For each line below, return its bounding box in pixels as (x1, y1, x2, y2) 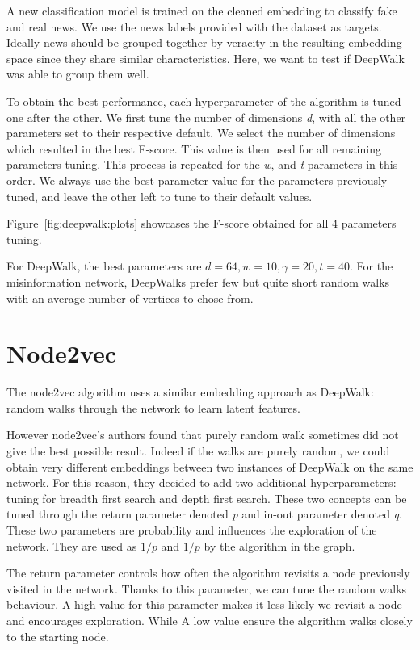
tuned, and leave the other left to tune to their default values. (6, 187, 313, 204)
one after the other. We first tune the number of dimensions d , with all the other (6, 108, 406, 125)
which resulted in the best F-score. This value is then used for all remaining (6, 140, 381, 157)
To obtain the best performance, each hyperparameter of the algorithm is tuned (6, 92, 401, 109)
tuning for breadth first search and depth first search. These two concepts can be (6, 489, 407, 506)
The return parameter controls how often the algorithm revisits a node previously (6, 564, 410, 581)
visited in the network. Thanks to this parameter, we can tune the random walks (6, 580, 407, 597)
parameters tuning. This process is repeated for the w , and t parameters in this (6, 156, 398, 173)
